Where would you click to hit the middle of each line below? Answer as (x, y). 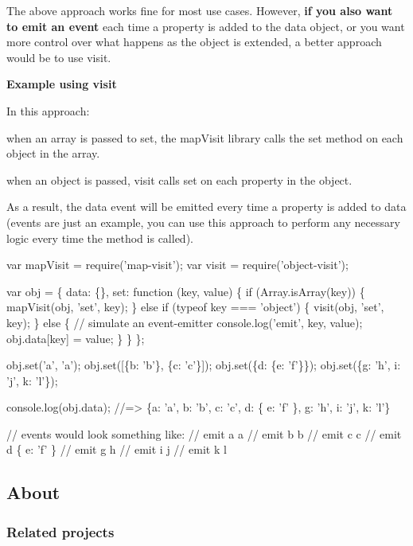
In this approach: (48, 110)
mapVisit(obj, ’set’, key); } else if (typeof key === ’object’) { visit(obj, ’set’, (195, 307)
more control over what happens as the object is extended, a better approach (194, 42)
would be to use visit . (59, 57)
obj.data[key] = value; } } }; (76, 338)
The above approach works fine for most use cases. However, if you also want (200, 10)
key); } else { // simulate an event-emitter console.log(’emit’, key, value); (185, 322)
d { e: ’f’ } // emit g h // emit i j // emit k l (117, 449)
